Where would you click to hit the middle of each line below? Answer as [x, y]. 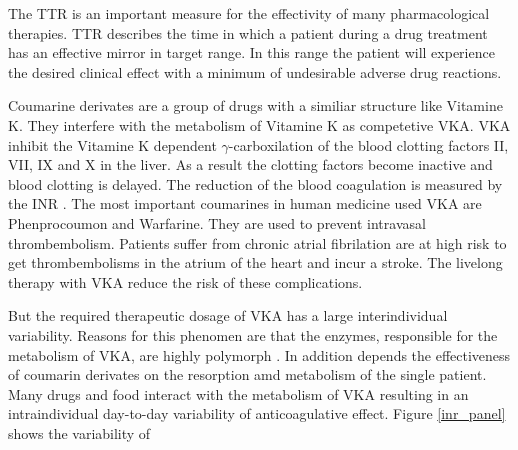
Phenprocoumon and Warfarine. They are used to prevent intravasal [217, 222]
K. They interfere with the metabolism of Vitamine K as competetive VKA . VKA [259, 124]
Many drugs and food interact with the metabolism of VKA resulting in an [238, 393]
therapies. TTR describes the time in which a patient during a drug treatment [248, 32]
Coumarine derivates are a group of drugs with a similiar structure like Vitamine [255, 105]
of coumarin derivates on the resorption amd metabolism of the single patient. [247, 374]
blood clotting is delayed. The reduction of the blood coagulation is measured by [255, 183]
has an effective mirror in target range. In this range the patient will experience [251, 52]
